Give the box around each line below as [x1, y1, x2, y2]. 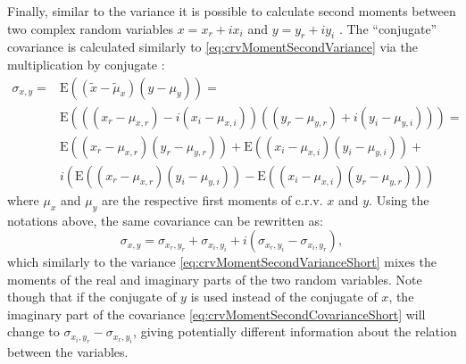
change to [7, 322, 60, 341]
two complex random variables [7, 19, 174, 37]
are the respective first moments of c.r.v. [101, 190, 323, 209]
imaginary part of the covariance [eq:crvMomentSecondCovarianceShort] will [7, 304, 426, 323]
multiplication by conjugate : [7, 54, 165, 73]
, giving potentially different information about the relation [133, 322, 457, 341]
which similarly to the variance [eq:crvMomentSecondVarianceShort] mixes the [7, 252, 437, 271]
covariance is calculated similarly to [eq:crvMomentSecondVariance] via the [7, 37, 418, 56]
